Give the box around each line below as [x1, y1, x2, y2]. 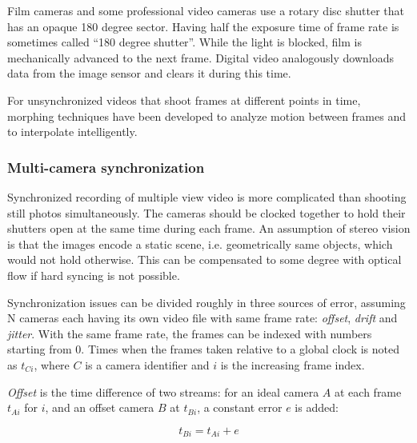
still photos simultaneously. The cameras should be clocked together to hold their [7, 204, 406, 221]
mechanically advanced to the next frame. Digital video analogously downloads [7, 49, 395, 66]
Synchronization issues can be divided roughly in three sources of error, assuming [7, 293, 406, 310]
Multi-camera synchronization [7, 157, 205, 177]
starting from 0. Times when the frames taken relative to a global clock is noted [7, 341, 400, 357]
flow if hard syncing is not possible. [7, 266, 180, 283]
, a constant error [197, 399, 283, 416]
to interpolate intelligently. [7, 123, 138, 140]
